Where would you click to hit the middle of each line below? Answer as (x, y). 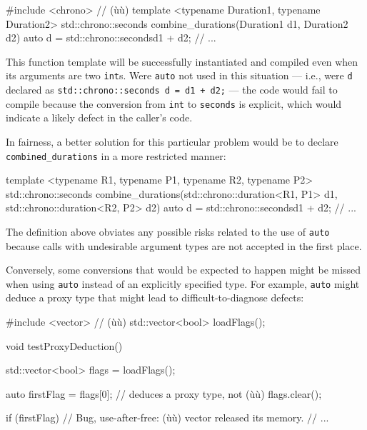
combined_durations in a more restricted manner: (116, 155)
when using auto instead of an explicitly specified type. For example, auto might (183, 283)
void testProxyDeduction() (64, 345)
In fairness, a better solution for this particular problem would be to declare (172, 141)
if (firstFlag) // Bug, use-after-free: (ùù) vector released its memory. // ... (167, 417)
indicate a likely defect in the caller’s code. (99, 117)
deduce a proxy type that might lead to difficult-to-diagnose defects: (155, 297)
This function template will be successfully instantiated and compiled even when (182, 61)
